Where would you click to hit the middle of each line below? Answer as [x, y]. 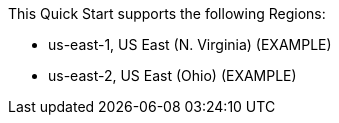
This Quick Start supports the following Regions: [167, 13]
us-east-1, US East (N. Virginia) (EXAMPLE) [190, 44]
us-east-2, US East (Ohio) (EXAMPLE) [172, 75]
